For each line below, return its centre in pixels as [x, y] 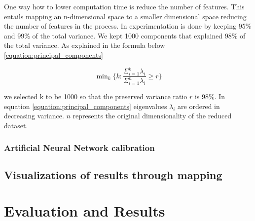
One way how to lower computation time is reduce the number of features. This [124, 6]
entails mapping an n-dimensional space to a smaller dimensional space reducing [125, 16]
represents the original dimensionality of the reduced [152, 116]
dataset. [16, 126]
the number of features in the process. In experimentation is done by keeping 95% [128, 26]
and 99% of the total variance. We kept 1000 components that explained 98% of [125, 35]
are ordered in [199, 106]
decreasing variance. [34, 116]
